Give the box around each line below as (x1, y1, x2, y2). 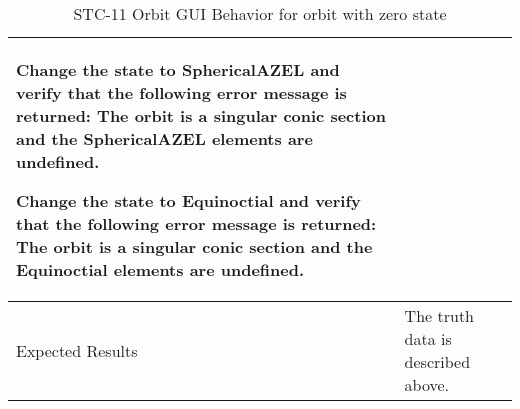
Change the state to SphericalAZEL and (16, 58, 340, 81)
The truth (404, 304, 475, 327)
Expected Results (16, 338, 138, 362)
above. (404, 373, 450, 396)
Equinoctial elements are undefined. (16, 258, 305, 281)
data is (404, 327, 452, 350)
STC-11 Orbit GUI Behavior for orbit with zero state (73, 2, 447, 25)
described (404, 350, 471, 373)
